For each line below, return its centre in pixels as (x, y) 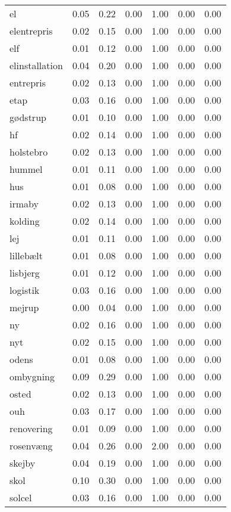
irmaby (24, 204)
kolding (25, 221)
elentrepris (31, 31)
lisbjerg (25, 273)
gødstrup (28, 117)
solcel (21, 497)
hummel (26, 169)
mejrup (24, 307)
